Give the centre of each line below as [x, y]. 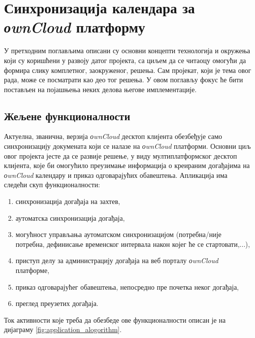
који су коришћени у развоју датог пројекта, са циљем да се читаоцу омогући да [125, 60]
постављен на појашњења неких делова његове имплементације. [100, 89]
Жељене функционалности [67, 116]
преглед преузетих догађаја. [57, 303]
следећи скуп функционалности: [52, 185]
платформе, [32, 270]
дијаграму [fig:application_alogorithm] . [63, 329]
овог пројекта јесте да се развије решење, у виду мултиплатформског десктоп [121, 155]
